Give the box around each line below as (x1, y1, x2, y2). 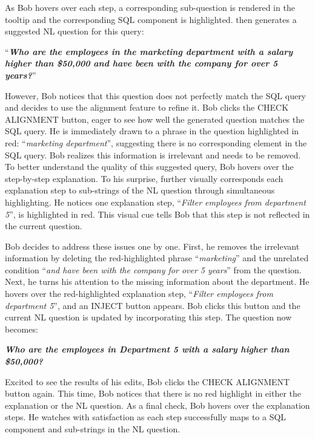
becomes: (5, 322, 38, 335)
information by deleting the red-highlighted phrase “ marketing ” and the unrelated (5, 252, 309, 264)
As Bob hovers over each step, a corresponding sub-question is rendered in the (5, 1, 295, 13)
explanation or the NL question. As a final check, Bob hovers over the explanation (5, 398, 310, 411)
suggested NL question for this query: (5, 25, 144, 37)
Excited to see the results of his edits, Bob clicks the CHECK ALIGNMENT (5, 375, 290, 388)
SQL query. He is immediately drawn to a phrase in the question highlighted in (5, 125, 299, 137)
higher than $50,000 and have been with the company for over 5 (5, 57, 278, 70)
